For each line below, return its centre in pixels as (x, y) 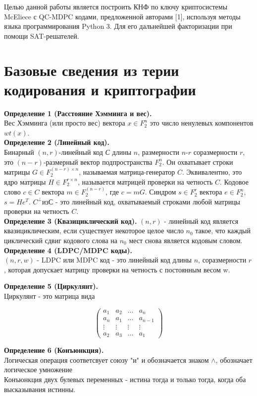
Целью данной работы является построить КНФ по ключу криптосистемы (116, 6)
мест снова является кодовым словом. (186, 240)
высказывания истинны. (40, 389)
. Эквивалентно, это (212, 172)
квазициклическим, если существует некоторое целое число (94, 231)
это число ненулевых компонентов (202, 123)
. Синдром (160, 192)
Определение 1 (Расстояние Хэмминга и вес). (78, 113)
